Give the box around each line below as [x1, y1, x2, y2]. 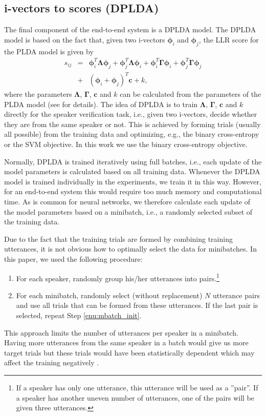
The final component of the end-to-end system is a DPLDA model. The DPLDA [4, 24, 256, 35]
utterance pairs [212, 289, 260, 300]
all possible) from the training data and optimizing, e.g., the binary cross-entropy [4, 129, 259, 139]
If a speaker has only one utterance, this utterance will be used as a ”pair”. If [16, 382, 258, 392]
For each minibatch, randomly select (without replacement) [16, 289, 203, 300]
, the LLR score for [198, 34, 259, 45]
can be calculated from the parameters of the [120, 89, 261, 99]
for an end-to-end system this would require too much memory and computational [4, 186, 262, 197]
